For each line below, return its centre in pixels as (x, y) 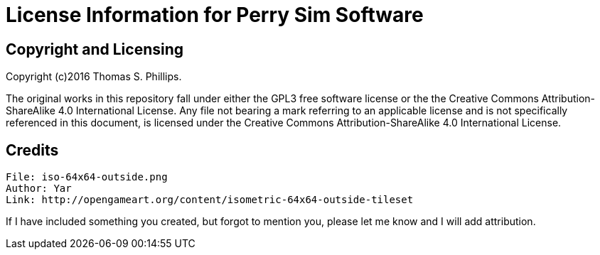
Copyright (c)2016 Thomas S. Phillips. (94, 77)
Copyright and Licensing (95, 49)
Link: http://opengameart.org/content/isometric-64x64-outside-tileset (210, 200)
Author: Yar (39, 189)
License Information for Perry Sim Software (215, 15)
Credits (32, 150)
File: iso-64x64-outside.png (87, 177)
